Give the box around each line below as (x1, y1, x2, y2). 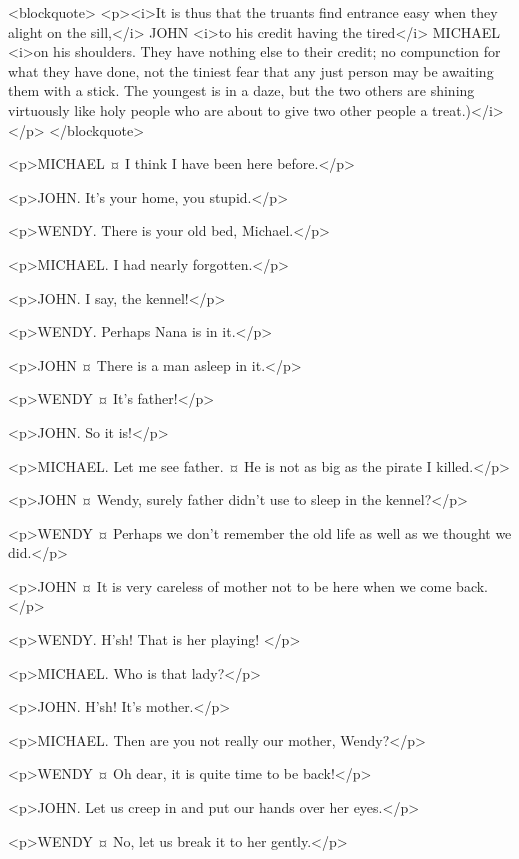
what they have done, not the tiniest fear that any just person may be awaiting (8, 60, 494, 81)
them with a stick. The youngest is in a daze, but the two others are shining (8, 80, 475, 101)
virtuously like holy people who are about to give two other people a (8, 99, 428, 120)
